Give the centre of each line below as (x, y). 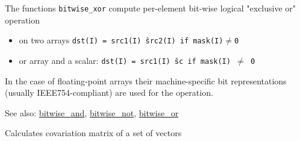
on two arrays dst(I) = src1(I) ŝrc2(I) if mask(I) (121, 40)
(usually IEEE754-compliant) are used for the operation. (109, 92)
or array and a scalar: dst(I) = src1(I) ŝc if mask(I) (125, 60)
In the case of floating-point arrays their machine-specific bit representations (146, 80)
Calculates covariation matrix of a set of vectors (93, 133)
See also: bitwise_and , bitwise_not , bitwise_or (92, 112)
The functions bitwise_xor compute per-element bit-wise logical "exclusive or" (151, 8)
